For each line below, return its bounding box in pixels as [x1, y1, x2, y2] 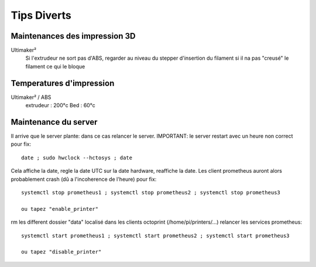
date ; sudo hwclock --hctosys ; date [21, 154, 133, 161]
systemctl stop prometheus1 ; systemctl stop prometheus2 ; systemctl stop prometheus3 [21, 189, 281, 196]
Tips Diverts [11, 9, 71, 22]
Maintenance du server [11, 117, 98, 127]
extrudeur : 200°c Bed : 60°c [25, 102, 96, 109]
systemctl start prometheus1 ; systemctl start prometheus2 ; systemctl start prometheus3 [21, 232, 290, 239]
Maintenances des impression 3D [11, 31, 136, 41]
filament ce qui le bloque [25, 63, 85, 70]
